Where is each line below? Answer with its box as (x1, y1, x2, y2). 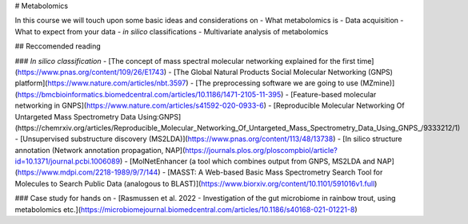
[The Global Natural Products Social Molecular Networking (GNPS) (173, 67, 394, 77)
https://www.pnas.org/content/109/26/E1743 (17, 67, 164, 77)
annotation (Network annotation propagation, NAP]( (14, 145, 186, 155)
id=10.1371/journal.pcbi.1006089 (14, 156, 120, 167)
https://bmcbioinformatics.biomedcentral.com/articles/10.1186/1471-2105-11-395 (17, 89, 282, 99)
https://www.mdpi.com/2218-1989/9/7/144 (17, 167, 158, 177)
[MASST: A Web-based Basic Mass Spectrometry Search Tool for (167, 167, 383, 177)
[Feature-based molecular (290, 89, 377, 99)
